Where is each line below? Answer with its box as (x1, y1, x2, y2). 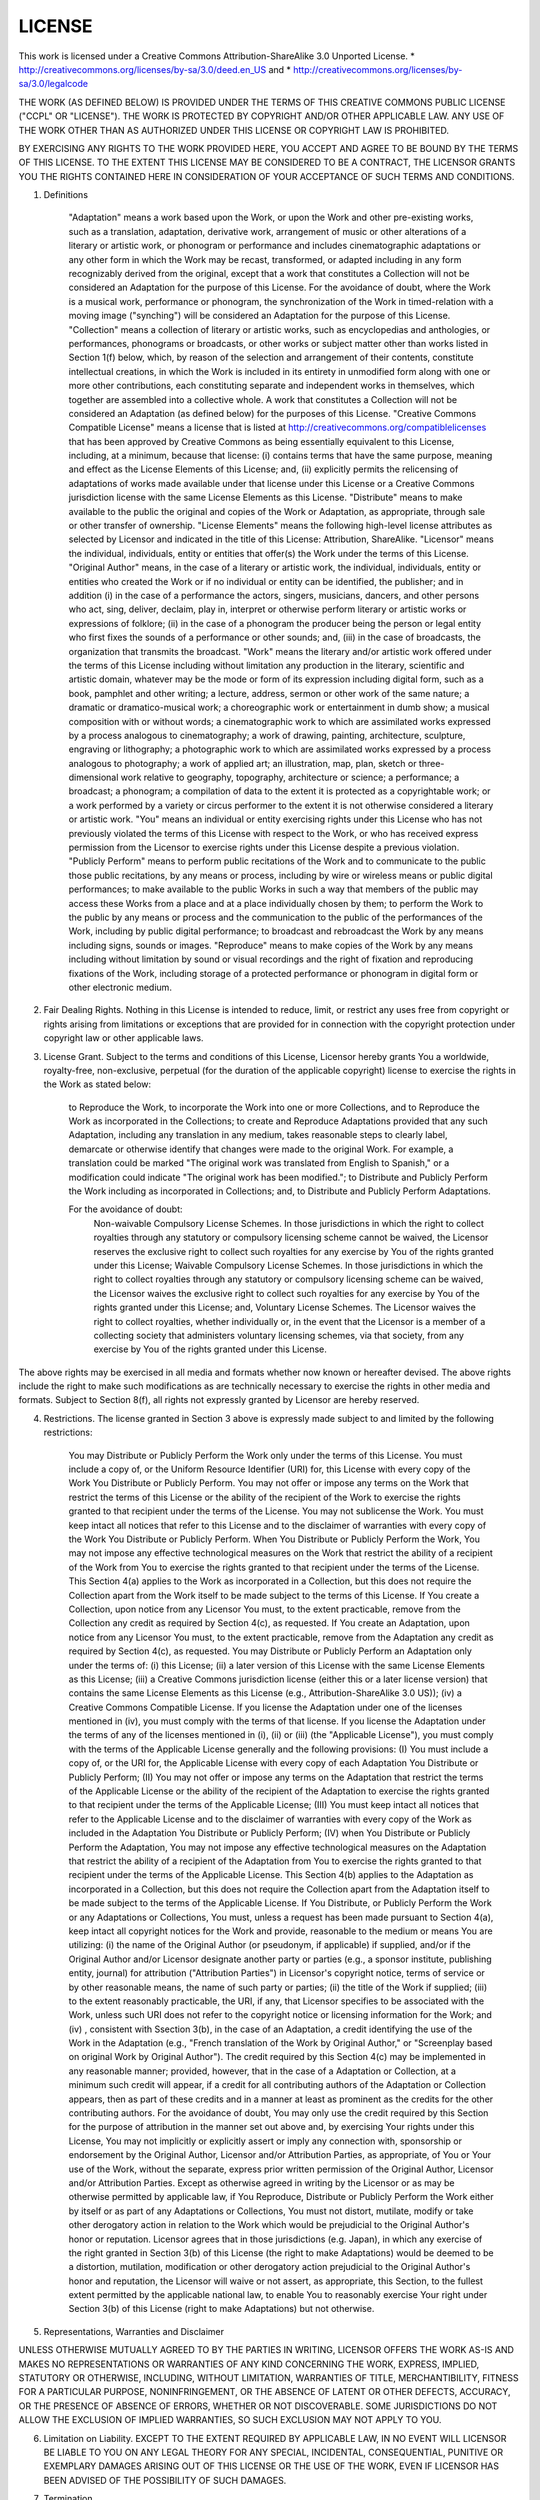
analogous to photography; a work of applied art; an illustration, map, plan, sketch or (68, 757, 417, 769)
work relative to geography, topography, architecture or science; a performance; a (120, 771, 460, 784)
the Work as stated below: (43, 1078, 152, 1090)
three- (418, 757, 445, 769)
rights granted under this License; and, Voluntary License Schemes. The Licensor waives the (93, 1301, 477, 1314)
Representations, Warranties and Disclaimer (43, 2325, 225, 2337)
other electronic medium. (68, 981, 172, 993)
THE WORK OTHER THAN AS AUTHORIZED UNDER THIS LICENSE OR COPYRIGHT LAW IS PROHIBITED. (18, 124, 450, 136)
